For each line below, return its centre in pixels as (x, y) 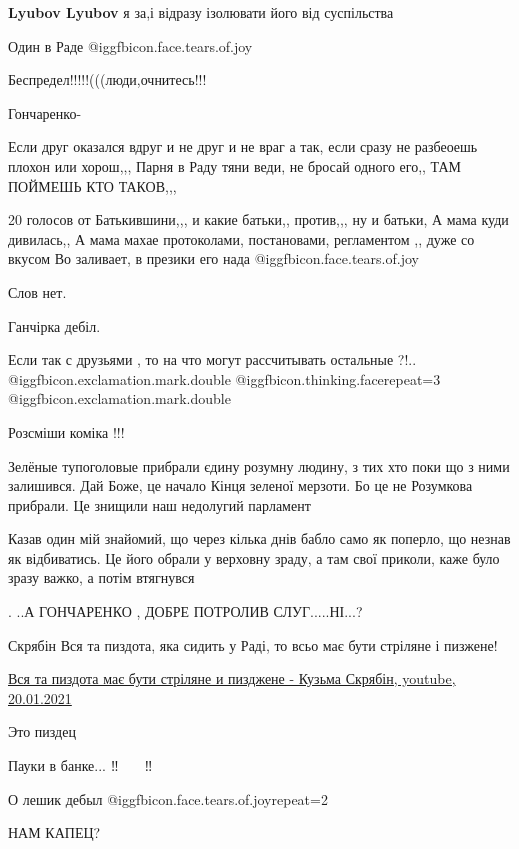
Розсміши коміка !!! (66, 431)
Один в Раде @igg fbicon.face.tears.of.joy (130, 45)
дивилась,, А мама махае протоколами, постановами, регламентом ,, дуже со (241, 238)
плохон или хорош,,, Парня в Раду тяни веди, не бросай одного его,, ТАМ (235, 165)
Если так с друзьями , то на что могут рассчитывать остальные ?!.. (212, 359)
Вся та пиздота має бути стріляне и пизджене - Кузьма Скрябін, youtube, (232, 678)
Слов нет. (37, 291)
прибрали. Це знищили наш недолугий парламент (159, 504)
